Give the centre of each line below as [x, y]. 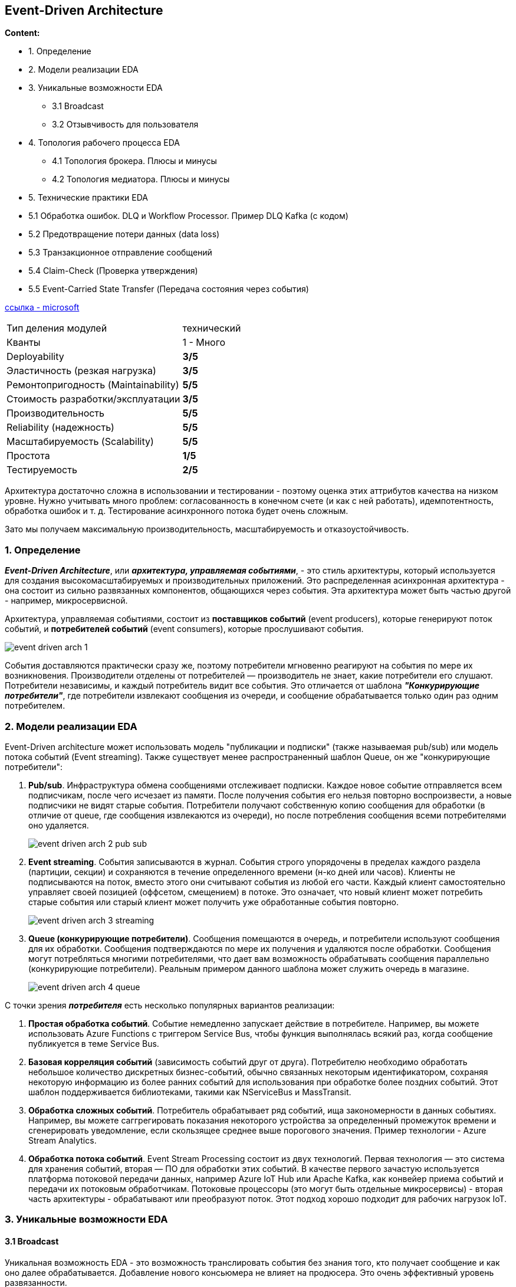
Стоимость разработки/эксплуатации [93, 399]
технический [212, 328]
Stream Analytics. [63, 1140]
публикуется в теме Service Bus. [94, 1043]
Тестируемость [42, 470]
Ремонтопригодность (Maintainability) [93, 385]
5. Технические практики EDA [88, 198]
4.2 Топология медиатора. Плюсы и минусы [141, 179]
